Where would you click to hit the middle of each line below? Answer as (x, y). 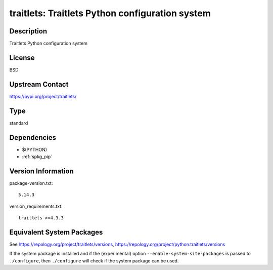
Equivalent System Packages (56, 232)
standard (19, 123)
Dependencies (33, 138)
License (22, 57)
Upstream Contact (39, 84)
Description (28, 31)
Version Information (41, 171)
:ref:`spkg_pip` (37, 157)
